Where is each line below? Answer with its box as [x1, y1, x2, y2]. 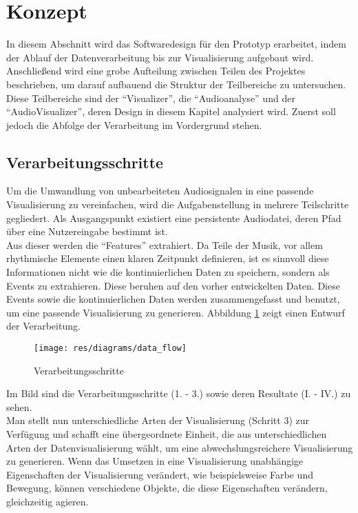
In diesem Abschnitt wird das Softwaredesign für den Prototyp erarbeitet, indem [6, 37, 346, 51]
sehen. [6, 399, 32, 414]
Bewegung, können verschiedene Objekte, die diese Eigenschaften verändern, [6, 481, 328, 495]
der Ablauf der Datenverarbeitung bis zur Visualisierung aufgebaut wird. [6, 50, 314, 64]
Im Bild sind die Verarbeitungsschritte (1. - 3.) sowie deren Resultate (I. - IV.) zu [6, 386, 351, 401]
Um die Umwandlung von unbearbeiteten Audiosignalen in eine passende [6, 183, 314, 198]
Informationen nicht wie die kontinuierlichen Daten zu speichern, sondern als [6, 265, 330, 279]
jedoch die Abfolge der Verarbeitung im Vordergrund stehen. [6, 117, 262, 132]
